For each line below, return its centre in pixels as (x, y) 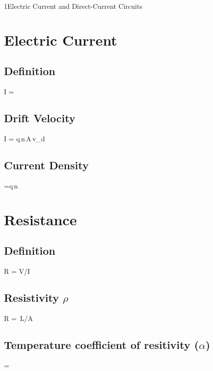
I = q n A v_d (25, 138)
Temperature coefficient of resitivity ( (102, 344)
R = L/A (19, 318)
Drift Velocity (40, 118)
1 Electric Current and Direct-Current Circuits (73, 6)
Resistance (40, 219)
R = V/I (17, 271)
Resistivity (31, 297)
